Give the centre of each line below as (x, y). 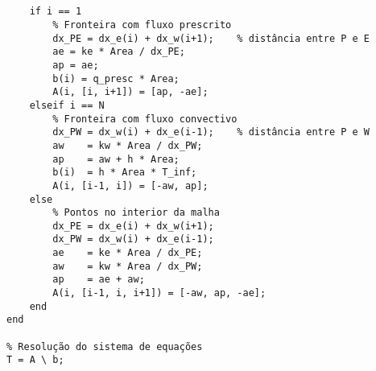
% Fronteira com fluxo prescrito (142, 25)
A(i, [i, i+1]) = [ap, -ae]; (130, 92)
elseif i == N (67, 105)
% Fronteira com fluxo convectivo (145, 119)
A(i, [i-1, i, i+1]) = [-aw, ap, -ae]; (159, 293)
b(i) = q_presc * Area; (116, 78)
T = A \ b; (35, 360)
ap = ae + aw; (99, 280)
